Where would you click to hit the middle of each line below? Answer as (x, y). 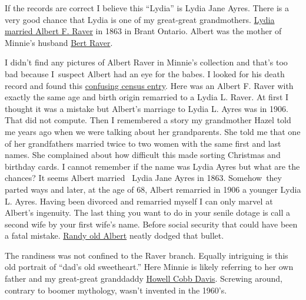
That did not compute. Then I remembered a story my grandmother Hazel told (148, 120)
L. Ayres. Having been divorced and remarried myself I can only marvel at (139, 201)
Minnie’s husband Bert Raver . (59, 42)
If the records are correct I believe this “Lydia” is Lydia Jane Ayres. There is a (147, 8)
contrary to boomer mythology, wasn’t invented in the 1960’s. (116, 290)
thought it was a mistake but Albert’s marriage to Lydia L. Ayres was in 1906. (147, 108)
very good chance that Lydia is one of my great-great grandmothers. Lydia (140, 19)
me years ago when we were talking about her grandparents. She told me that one (153, 131)
